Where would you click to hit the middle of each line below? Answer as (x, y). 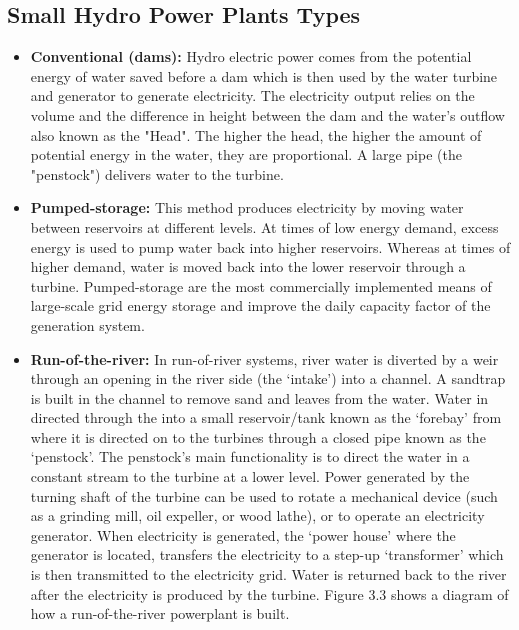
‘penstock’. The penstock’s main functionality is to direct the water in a (250, 456)
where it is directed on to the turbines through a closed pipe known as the (258, 436)
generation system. (87, 324)
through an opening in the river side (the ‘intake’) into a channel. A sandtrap (268, 378)
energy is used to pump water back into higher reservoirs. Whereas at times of (270, 246)
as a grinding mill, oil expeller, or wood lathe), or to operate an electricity (257, 515)
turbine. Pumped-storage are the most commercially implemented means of (261, 285)
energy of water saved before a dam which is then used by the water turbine (264, 75)
